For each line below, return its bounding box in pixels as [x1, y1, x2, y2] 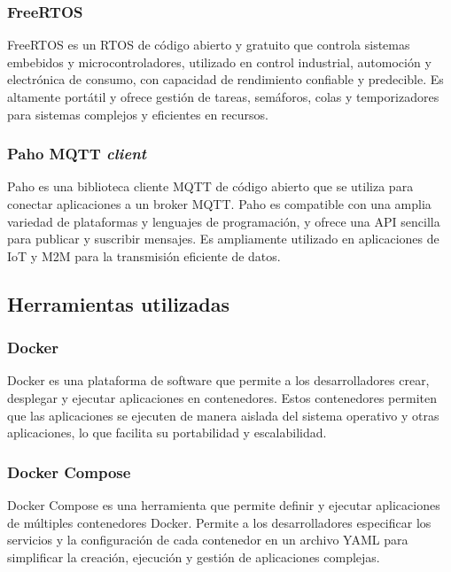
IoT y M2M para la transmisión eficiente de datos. [7, 246, 281, 265]
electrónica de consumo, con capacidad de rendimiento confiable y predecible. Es [7, 70, 444, 89]
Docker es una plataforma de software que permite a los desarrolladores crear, [7, 371, 430, 390]
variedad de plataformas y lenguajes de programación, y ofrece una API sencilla [7, 212, 440, 230]
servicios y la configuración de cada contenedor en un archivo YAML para [7, 530, 408, 549]
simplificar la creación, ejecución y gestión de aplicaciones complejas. [7, 547, 380, 566]
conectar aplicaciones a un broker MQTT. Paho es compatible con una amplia [7, 195, 432, 213]
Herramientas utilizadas [7, 290, 230, 317]
